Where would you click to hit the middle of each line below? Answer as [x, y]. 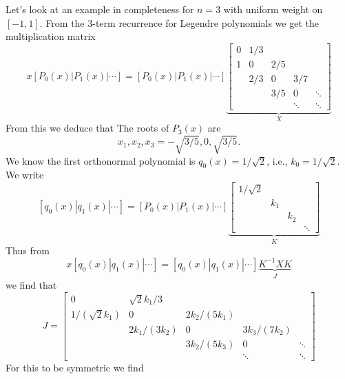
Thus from [28, 250]
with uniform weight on [273, 9]
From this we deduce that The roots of [87, 128]
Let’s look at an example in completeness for [100, 9]
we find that [31, 285]
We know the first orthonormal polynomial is [101, 160]
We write [25, 175]
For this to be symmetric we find [75, 367]
